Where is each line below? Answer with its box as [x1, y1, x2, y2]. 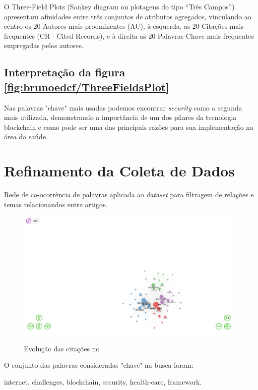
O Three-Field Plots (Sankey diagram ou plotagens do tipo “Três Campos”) [4, 1, 235, 11]
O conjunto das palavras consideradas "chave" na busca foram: [4, 360, 193, 370]
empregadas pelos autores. [4, 40, 84, 51]
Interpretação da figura [4, 64, 126, 80]
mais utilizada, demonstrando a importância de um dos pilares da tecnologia [4, 112, 237, 122]
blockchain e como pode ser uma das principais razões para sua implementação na [4, 121, 254, 132]
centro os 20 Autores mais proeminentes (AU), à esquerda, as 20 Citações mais [4, 21, 244, 31]
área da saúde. [4, 131, 48, 142]
